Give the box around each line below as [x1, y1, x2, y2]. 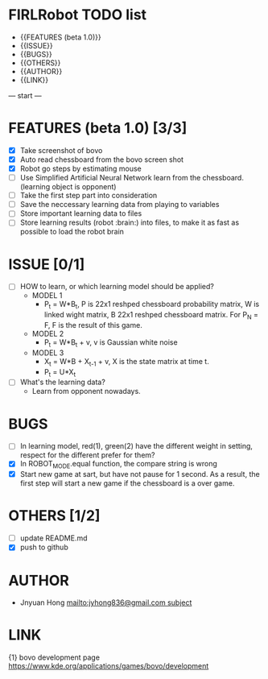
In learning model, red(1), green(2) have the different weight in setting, [19, 441, 254, 451]
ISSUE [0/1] [8, 255, 85, 273]
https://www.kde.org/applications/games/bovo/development [8, 661, 209, 671]
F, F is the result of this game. [43, 320, 142, 329]
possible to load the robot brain [19, 227, 125, 237]
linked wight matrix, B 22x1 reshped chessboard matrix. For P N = [43, 310, 259, 321]
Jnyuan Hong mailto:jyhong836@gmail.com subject [19, 598, 192, 607]
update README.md [19, 533, 88, 543]
